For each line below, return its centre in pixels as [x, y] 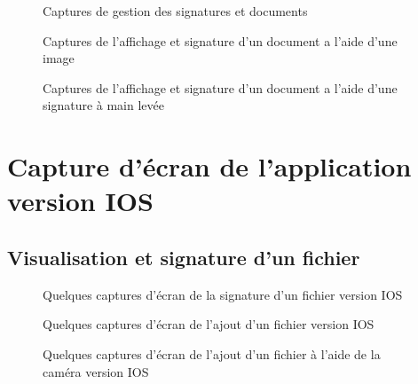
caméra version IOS [96, 371]
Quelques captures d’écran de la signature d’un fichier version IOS [223, 294]
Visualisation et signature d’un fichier [184, 257]
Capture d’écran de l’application [209, 166]
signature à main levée [103, 105]
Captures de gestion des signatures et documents [175, 11]
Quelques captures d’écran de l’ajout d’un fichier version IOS [209, 324]
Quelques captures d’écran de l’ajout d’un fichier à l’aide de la [212, 353]
